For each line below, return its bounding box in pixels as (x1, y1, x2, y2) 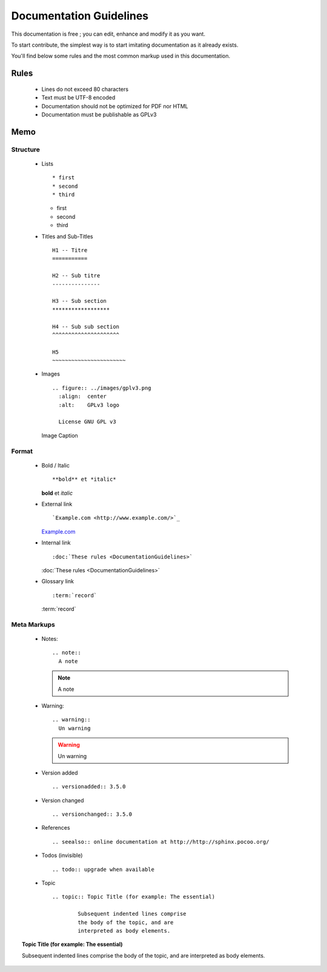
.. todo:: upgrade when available (52, 866, 154, 873)
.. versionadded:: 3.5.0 (52, 783, 126, 790)
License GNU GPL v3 (58, 418, 116, 425)
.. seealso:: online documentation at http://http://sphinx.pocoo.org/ (52, 838, 269, 845)
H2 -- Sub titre (52, 273, 101, 279)
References (41, 824, 70, 831)
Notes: (41, 635, 58, 643)
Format (11, 447, 33, 455)
